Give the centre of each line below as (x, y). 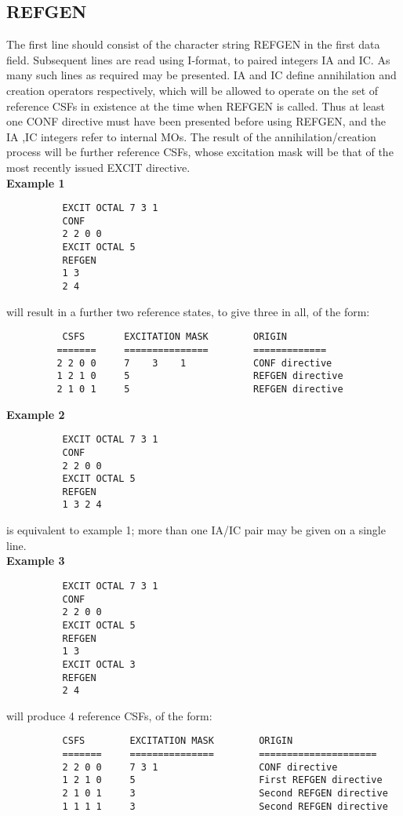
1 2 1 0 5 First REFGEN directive (222, 780)
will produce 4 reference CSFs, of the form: (109, 715)
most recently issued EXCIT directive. (98, 167)
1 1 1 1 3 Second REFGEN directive (225, 806)
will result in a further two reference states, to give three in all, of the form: (188, 311)
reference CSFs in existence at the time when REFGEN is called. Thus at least (196, 106)
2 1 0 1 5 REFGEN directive (200, 389)
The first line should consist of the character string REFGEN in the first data (193, 44)
